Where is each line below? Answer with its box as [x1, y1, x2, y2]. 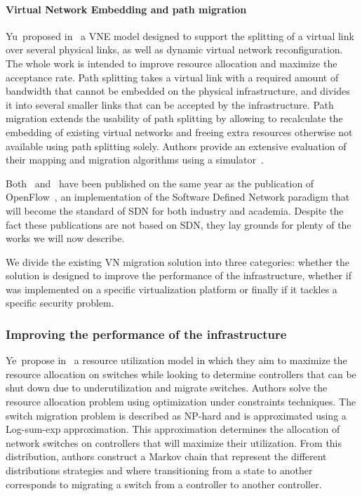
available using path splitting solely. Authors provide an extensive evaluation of [6, 138, 347, 153]
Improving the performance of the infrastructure [6, 326, 287, 342]
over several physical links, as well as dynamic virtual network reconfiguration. [6, 42, 343, 57]
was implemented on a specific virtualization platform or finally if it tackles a [6, 281, 337, 296]
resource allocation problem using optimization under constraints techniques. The [6, 394, 356, 409]
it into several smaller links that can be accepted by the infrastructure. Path [6, 97, 334, 112]
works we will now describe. [6, 231, 125, 246]
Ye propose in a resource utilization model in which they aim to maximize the [6, 353, 347, 368]
